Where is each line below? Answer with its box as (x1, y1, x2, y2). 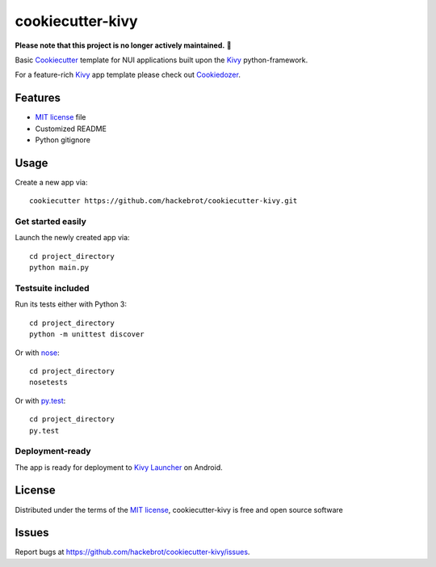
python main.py (29, 263, 90, 273)
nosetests (29, 378, 68, 387)
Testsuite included (15, 283, 90, 294)
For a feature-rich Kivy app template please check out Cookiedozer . (15, 70, 241, 80)
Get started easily (15, 216, 86, 227)
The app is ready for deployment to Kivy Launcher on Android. (15, 462, 223, 472)
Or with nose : (15, 348, 60, 358)
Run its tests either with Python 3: (15, 299, 128, 309)
